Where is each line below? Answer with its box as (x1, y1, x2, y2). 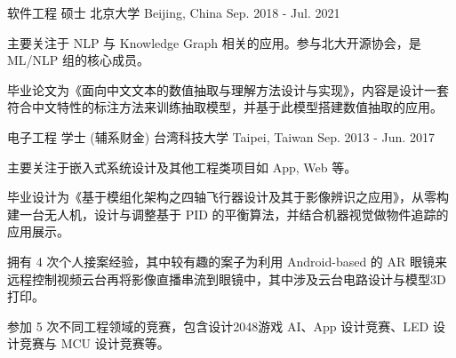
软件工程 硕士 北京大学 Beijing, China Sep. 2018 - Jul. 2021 (7, 4, 340, 21)
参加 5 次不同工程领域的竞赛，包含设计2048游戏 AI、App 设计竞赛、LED (7, 316, 429, 335)
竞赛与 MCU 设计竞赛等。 (19, 334, 170, 353)
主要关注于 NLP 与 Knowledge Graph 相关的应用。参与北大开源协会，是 (7, 33, 421, 52)
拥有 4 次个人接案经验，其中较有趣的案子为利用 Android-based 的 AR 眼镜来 (7, 251, 447, 270)
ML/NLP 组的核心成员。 (7, 51, 150, 69)
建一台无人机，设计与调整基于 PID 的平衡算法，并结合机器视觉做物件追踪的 (7, 204, 449, 223)
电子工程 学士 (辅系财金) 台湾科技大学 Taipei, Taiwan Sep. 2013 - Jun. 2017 (7, 127, 435, 146)
